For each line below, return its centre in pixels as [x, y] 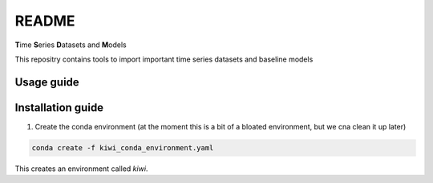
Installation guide [59, 107]
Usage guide [47, 82]
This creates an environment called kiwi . [81, 169]
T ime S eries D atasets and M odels [71, 45]
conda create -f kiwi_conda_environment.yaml [123, 147]
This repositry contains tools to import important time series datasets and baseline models [164, 59]
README [45, 21]
